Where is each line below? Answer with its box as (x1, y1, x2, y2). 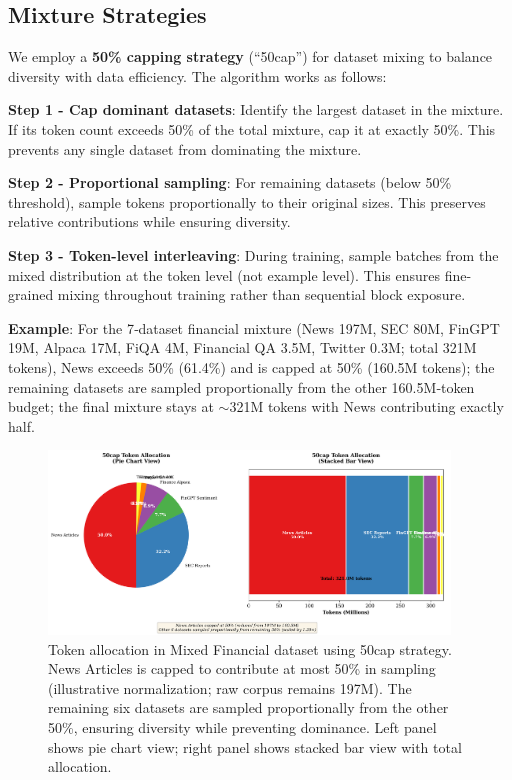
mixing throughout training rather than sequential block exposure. (57, 284, 466, 305)
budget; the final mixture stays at (8, 396, 214, 417)
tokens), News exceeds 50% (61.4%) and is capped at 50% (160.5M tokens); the (8, 356, 495, 377)
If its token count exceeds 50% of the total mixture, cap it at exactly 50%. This (8, 118, 496, 139)
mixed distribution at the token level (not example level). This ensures (8, 264, 441, 285)
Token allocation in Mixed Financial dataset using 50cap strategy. (48, 638, 452, 659)
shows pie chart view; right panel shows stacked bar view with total (48, 736, 462, 757)
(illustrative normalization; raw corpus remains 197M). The (48, 677, 412, 698)
